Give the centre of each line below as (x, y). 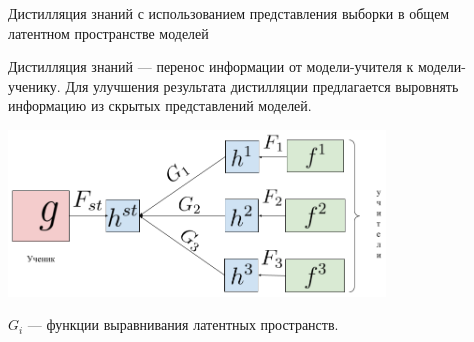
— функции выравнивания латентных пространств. (183, 324)
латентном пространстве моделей (108, 32)
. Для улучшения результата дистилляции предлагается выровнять (257, 85)
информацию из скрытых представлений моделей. (160, 105)
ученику (32, 85)
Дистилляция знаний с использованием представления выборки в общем (229, 13)
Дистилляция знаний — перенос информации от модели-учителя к (211, 66)
